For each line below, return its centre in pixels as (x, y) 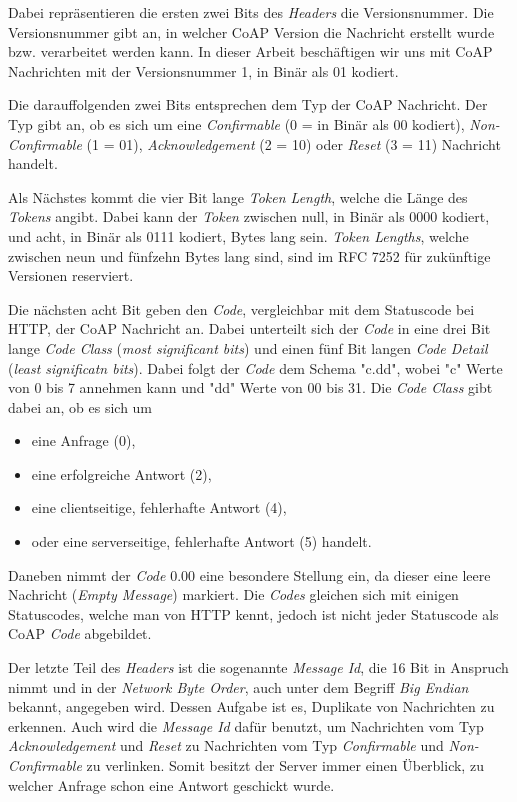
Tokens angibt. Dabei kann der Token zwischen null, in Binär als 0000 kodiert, (249, 216)
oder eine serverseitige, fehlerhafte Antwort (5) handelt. (201, 541)
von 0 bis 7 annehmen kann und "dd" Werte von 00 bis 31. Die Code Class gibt (250, 387)
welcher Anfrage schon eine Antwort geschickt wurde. (171, 784)
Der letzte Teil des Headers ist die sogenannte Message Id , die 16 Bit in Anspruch (258, 667)
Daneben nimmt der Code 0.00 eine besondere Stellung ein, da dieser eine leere (249, 574)
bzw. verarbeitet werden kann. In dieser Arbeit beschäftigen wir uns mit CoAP (250, 51)
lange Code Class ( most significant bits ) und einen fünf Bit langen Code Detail (248, 347)
